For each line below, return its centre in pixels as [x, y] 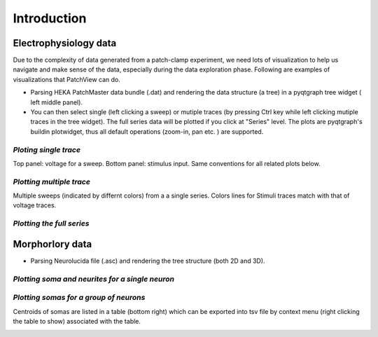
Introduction [50, 18]
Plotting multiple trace [52, 181]
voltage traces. [35, 205]
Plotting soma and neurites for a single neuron [94, 279]
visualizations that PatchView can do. [66, 79]
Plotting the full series [51, 223]
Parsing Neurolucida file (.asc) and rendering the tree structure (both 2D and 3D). [148, 261]
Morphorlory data [52, 244]
